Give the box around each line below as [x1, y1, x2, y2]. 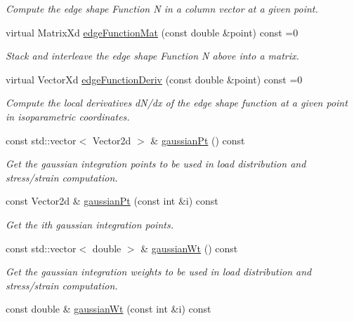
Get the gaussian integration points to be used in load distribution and [6, 156, 306, 171]
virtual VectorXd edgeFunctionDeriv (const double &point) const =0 [6, 71, 303, 86]
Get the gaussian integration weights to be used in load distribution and [6, 264, 312, 279]
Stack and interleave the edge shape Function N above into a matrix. [6, 48, 299, 63]
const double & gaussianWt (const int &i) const [6, 301, 211, 316]
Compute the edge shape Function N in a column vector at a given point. [6, 1, 318, 15]
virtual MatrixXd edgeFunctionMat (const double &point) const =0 [6, 25, 299, 39]
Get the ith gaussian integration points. [6, 217, 173, 231]
